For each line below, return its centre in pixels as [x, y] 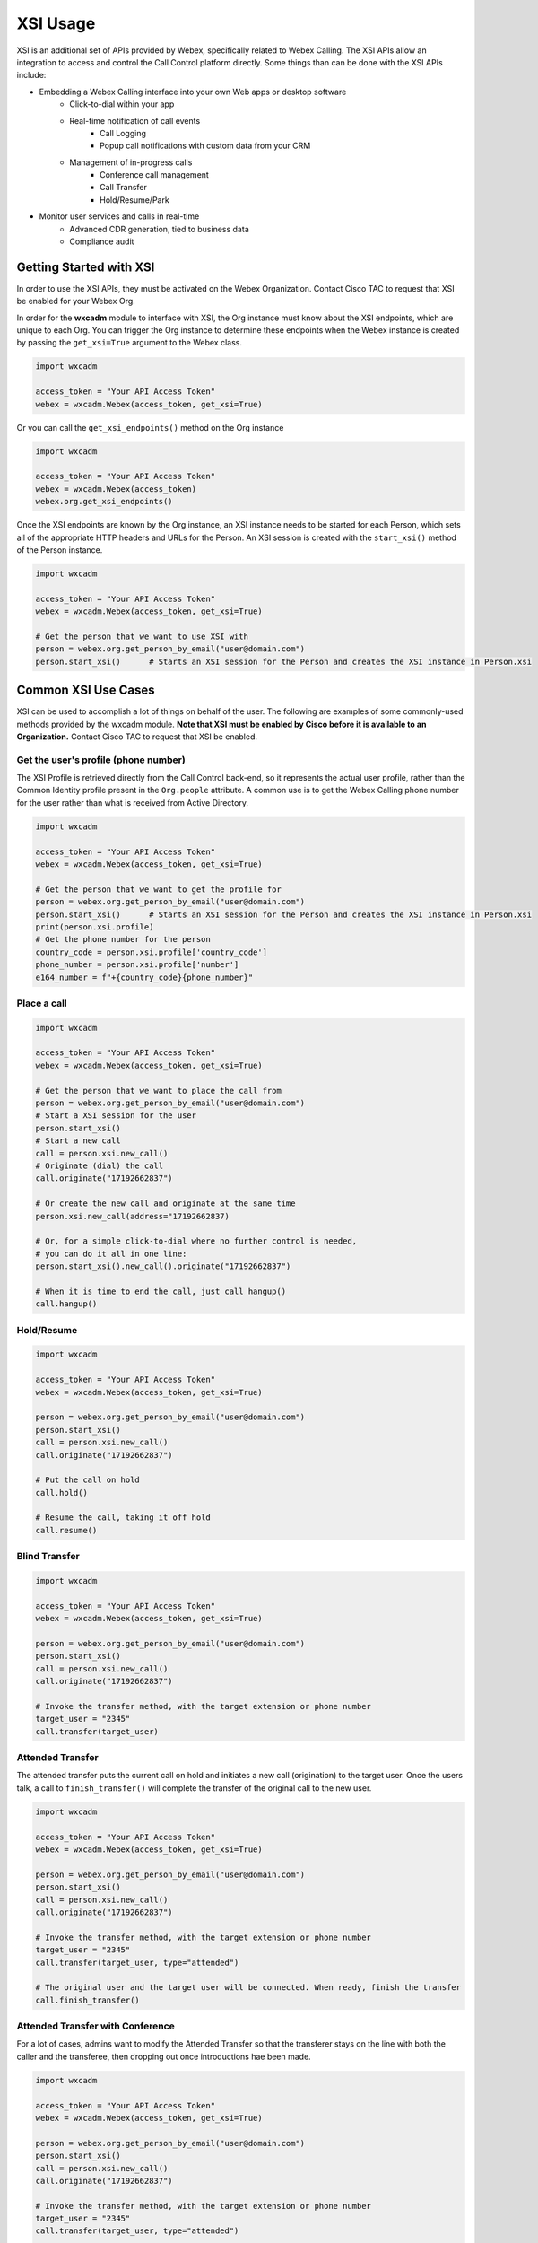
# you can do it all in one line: [111, 1253]
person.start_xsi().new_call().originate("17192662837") [163, 1266]
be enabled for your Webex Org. [76, 301]
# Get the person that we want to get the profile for [158, 889]
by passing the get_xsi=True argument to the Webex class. [129, 343]
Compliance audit [102, 241]
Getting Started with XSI [86, 267]
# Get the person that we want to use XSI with [142, 636]
